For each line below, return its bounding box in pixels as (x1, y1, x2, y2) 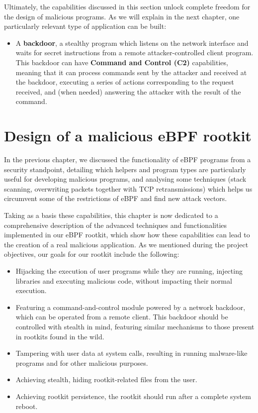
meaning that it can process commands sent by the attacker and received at (15, 67, 247, 77)
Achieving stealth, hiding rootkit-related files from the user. (15, 374, 197, 385)
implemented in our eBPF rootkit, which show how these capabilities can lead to (4, 229, 250, 240)
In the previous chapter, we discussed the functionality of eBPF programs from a (4, 154, 251, 165)
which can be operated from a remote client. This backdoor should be (15, 311, 228, 322)
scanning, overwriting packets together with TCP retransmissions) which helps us (4, 183, 253, 194)
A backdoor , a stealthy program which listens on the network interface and (15, 37, 249, 48)
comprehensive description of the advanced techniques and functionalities (4, 219, 227, 230)
